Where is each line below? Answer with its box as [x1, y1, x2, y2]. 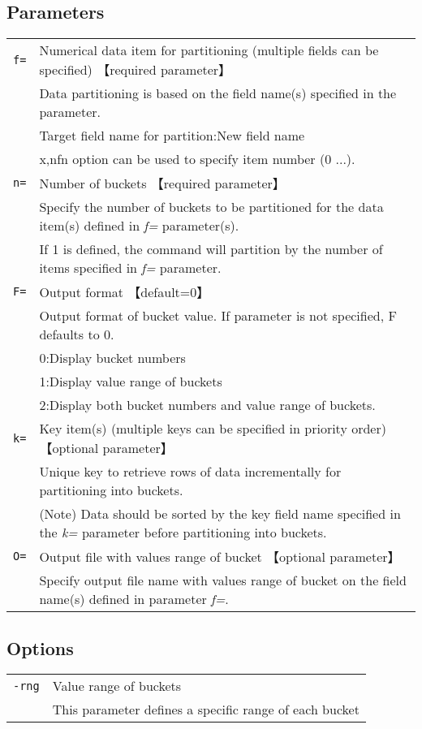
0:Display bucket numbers [39, 348, 186, 368]
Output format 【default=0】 [39, 283, 210, 302]
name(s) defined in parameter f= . [39, 589, 229, 609]
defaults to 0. [39, 325, 114, 344]
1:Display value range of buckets [39, 372, 222, 391]
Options [6, 635, 74, 660]
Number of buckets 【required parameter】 [39, 174, 286, 193]
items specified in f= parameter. [39, 258, 222, 278]
